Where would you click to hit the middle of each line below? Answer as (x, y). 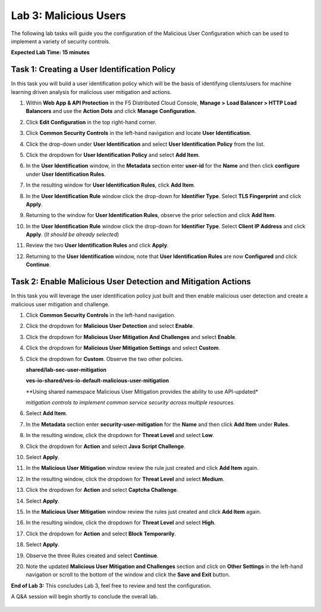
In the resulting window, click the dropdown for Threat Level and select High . (121, 523)
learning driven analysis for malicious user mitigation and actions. (91, 92)
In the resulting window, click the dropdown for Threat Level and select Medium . (125, 479)
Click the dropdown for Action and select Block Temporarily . (101, 533)
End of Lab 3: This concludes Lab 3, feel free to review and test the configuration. (111, 585)
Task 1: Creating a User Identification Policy (93, 69)
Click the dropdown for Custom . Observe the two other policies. (105, 359)
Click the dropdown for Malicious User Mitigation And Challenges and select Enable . (131, 337)
